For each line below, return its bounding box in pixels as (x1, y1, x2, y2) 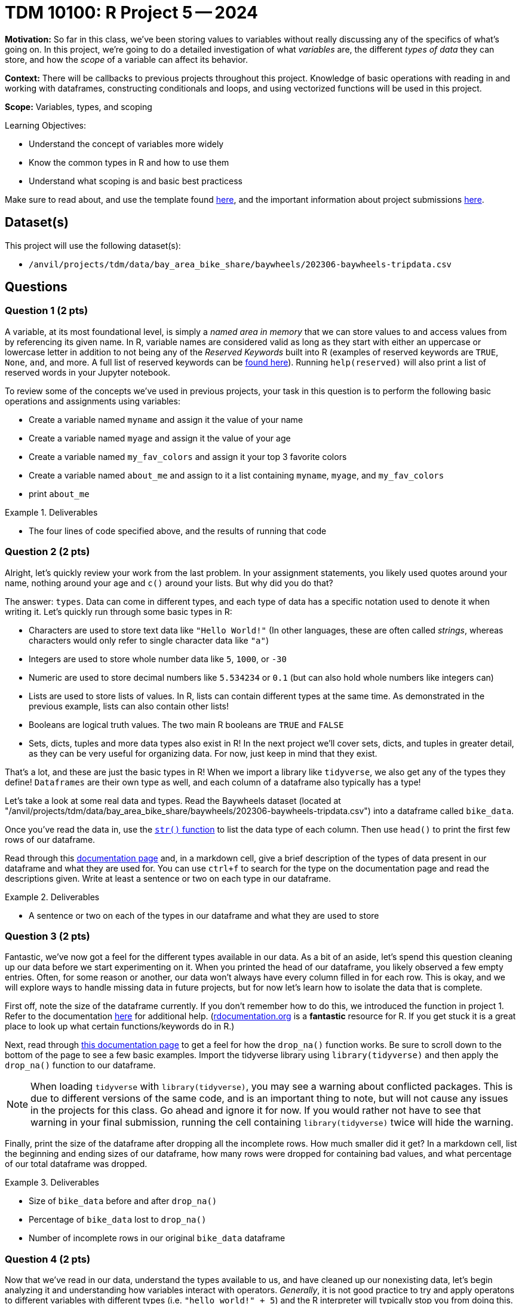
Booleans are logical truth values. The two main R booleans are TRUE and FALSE (29, 719, 344, 730)
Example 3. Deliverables (5, 1177, 99, 1188)
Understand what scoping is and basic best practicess (29, 175, 242, 186)
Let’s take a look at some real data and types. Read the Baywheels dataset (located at (5, 795, 341, 806)
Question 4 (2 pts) (5, 1253, 91, 1265)
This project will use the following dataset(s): (5, 240, 181, 251)
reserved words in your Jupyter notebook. (5, 367, 170, 377)
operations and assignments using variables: (5, 395, 180, 406)
